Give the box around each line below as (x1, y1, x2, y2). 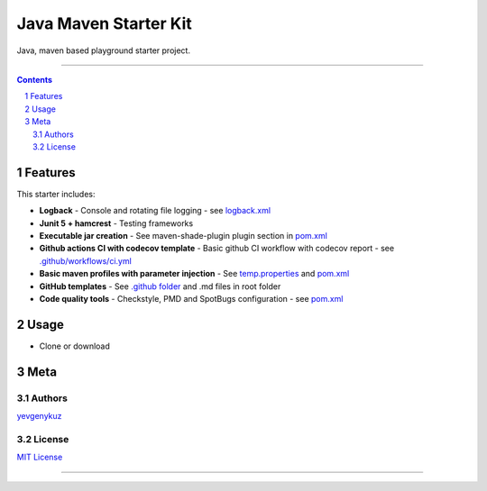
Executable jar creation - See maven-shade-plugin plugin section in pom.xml (39, 230, 328, 241)
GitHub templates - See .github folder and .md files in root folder (39, 280, 281, 292)
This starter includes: (16, 188, 96, 199)
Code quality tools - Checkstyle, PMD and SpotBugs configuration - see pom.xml (39, 293, 344, 304)
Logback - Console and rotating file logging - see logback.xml (39, 205, 271, 216)
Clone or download (39, 341, 110, 351)
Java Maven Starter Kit (16, 14, 193, 33)
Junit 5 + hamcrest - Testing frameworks (39, 217, 194, 229)
